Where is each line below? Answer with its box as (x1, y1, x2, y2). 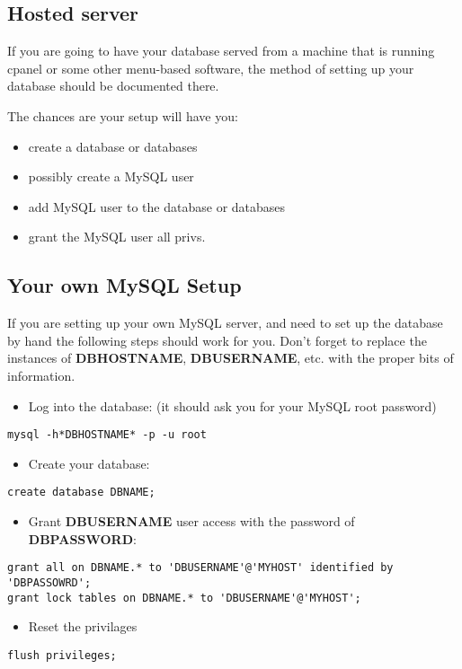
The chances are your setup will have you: (7, 106, 238, 125)
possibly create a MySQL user (28, 167, 194, 186)
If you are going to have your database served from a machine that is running (7, 41, 435, 60)
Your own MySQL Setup (7, 271, 242, 299)
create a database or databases (28, 136, 198, 155)
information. (7, 365, 76, 384)
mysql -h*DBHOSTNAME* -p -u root (7, 428, 207, 442)
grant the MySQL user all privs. (28, 227, 206, 246)
